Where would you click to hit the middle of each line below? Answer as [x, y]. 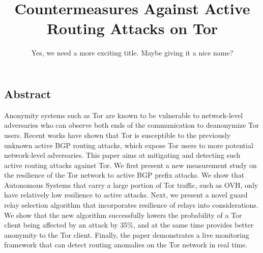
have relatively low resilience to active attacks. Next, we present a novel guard [126, 195]
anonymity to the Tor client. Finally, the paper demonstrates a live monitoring [127, 234]
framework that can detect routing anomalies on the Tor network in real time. [126, 245]
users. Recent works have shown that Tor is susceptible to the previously [118, 135]
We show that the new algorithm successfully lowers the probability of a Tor [123, 215]
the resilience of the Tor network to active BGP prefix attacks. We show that [124, 175]
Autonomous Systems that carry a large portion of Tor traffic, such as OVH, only [131, 185]
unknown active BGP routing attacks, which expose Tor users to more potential [129, 145]
